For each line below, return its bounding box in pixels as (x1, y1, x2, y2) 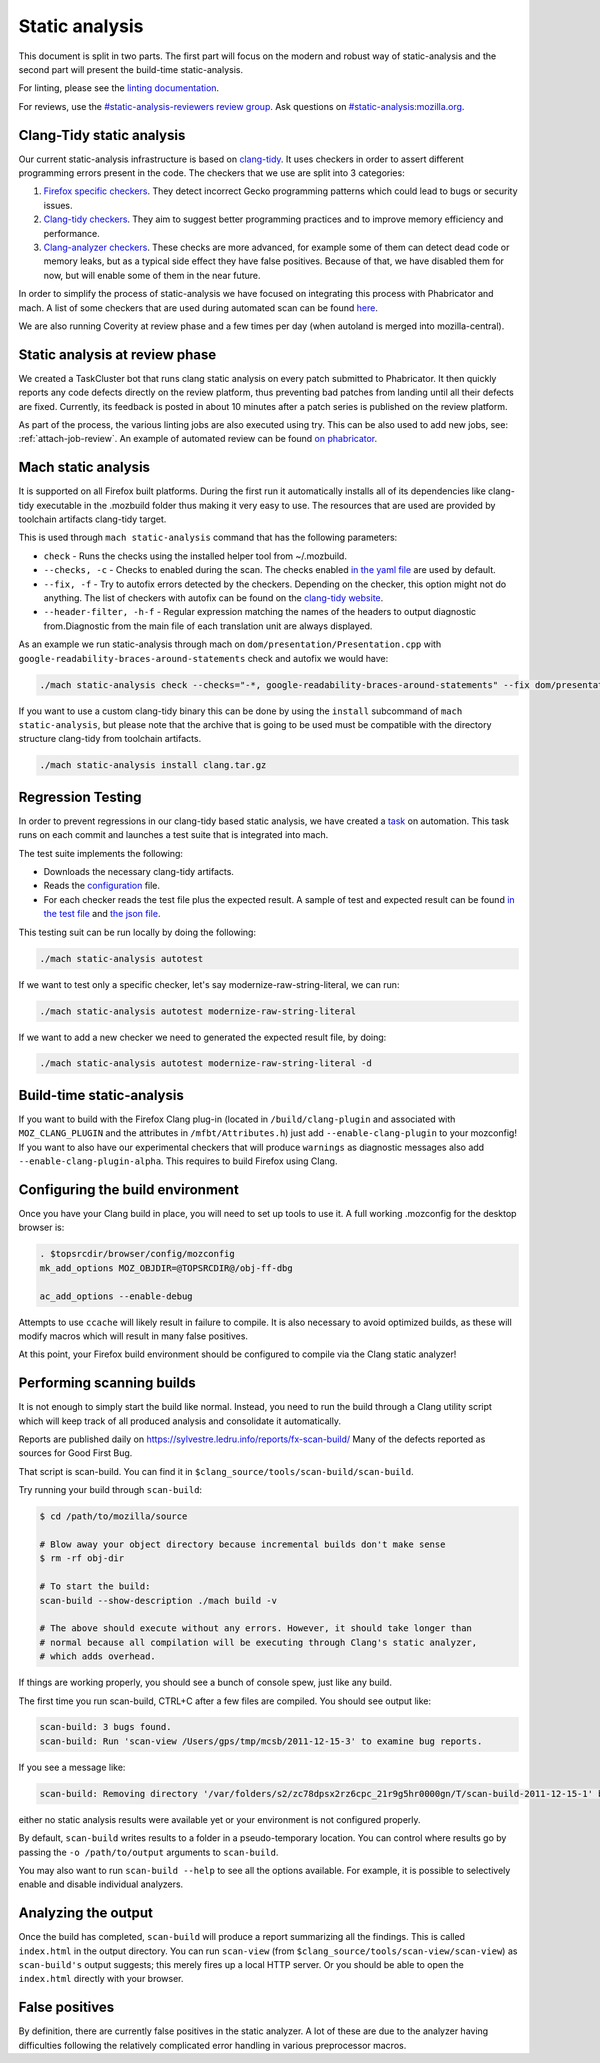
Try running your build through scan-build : (18, 1484, 203, 1496)
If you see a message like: (18, 1761, 126, 1773)
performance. (43, 227, 100, 239)
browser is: (18, 1221, 65, 1234)
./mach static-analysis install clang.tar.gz (39, 760, 267, 771)
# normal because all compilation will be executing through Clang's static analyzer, (39, 1636, 478, 1648)
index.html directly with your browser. (18, 1973, 184, 1985)
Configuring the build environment (18, 1181, 239, 1198)
